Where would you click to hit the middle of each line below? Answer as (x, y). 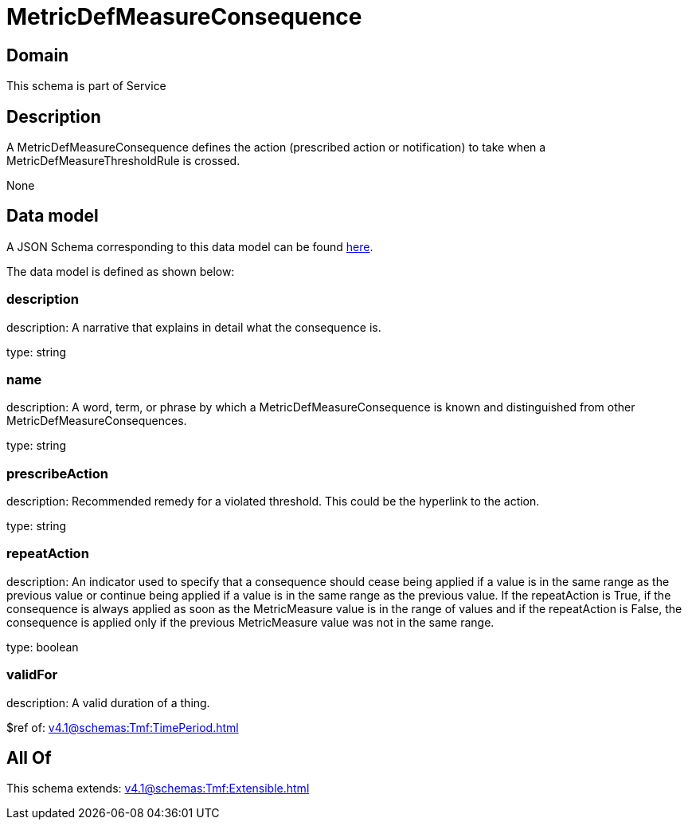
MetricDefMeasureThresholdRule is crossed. (123, 161)
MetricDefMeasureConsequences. (97, 421)
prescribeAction (57, 473)
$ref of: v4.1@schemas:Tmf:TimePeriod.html (123, 727)
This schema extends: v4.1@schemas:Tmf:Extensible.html (158, 789)
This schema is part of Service (86, 86)
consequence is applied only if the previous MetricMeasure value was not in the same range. (250, 622)
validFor (32, 675)
